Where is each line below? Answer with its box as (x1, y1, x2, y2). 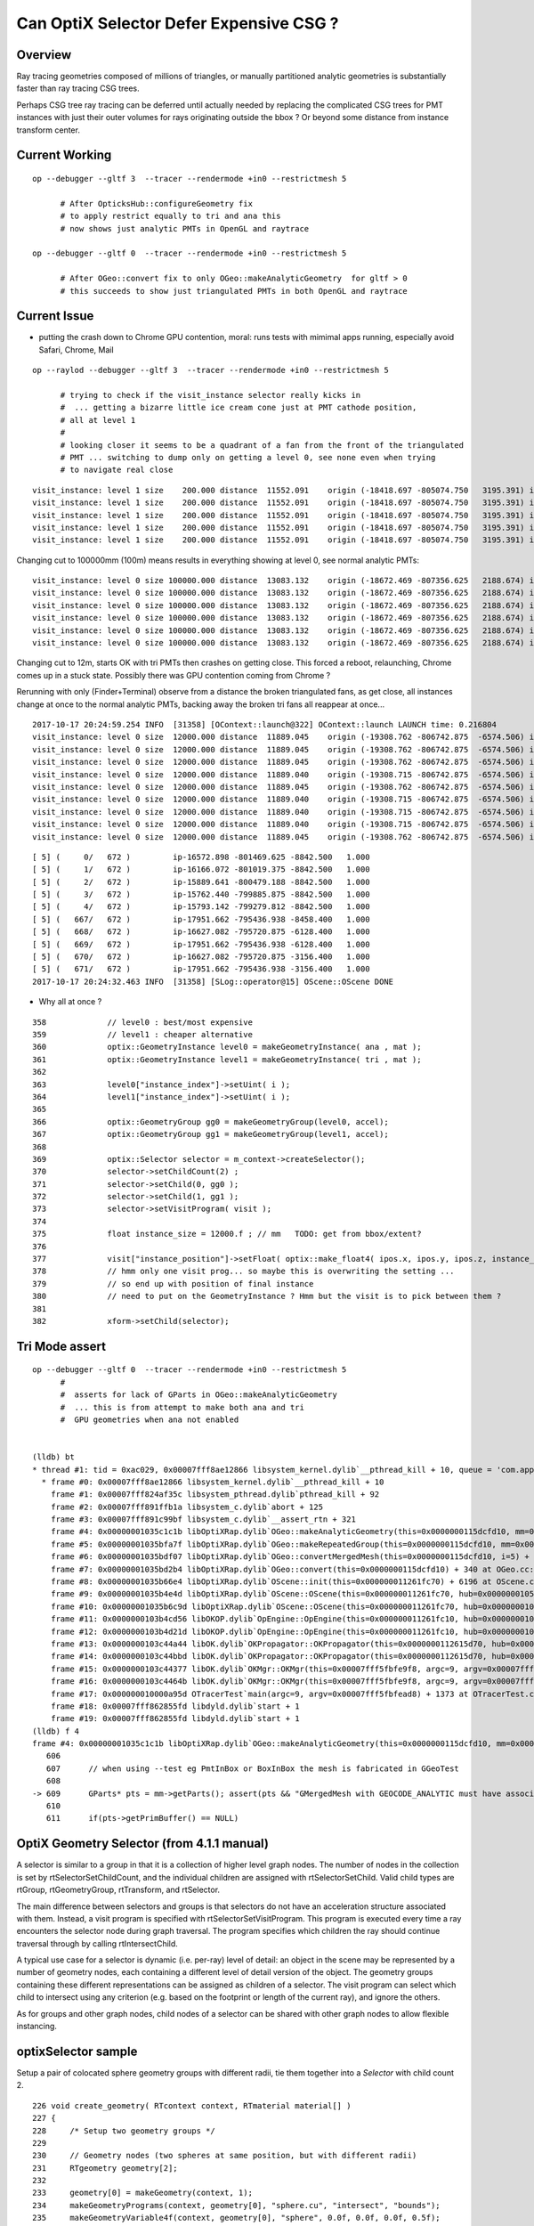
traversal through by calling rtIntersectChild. (16, 1938, 178, 1949)
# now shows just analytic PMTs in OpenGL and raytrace (60, 223, 310, 233)
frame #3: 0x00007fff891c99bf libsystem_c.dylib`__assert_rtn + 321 (50, 1515, 356, 1524)
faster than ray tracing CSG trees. (16, 83, 140, 93)
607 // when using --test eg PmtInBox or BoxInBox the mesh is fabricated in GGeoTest (45, 1763, 460, 1774)
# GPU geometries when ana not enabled (60, 1414, 239, 1425)
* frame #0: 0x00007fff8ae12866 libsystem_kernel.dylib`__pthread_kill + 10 (41, 1476, 384, 1487)
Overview (16, 47, 72, 62)
